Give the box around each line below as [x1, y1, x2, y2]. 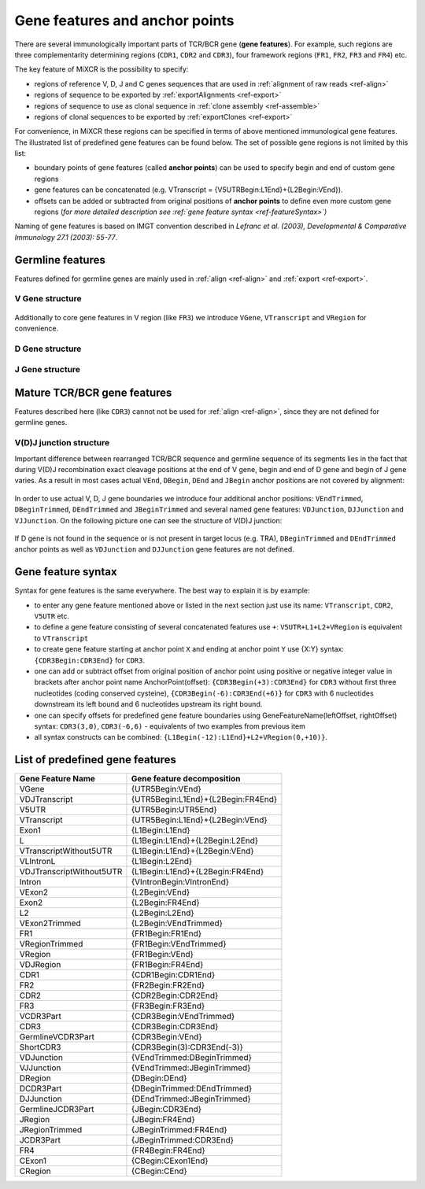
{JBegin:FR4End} [131, 1114, 196, 1125]
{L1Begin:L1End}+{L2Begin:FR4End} [131, 866, 264, 877]
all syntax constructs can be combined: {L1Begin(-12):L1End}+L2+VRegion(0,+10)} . [34, 733, 328, 742]
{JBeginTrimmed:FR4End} [131, 1124, 227, 1135]
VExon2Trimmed [19, 918, 82, 929]
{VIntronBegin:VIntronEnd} [131, 877, 230, 888]
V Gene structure [14, 294, 82, 305]
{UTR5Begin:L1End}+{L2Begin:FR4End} [131, 794, 278, 805]
